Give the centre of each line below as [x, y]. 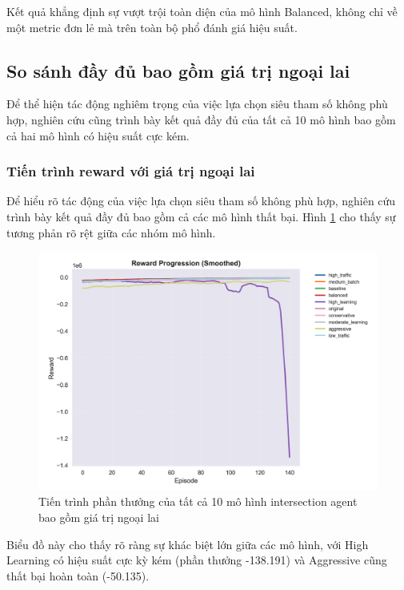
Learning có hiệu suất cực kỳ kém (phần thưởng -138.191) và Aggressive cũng [197, 560]
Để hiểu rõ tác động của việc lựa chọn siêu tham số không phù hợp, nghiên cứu [201, 201]
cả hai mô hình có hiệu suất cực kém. [98, 135]
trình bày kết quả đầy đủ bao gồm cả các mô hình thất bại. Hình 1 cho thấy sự [201, 216]
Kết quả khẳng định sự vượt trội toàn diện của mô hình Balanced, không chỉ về [202, 11]
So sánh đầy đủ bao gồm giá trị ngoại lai [178, 70]
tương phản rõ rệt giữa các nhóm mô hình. [111, 232]
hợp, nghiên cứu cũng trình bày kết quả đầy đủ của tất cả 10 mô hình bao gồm [201, 119]
